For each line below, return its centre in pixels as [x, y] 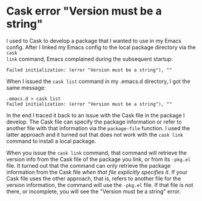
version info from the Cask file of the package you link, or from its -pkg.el [99, 159]
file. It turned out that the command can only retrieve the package [89, 165]
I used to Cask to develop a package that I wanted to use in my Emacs [94, 41]
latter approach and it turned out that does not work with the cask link [95, 134]
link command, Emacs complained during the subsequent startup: [89, 59]
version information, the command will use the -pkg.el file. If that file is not [100, 185]
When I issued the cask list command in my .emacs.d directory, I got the [98, 81]
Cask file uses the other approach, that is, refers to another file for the [94, 178]
